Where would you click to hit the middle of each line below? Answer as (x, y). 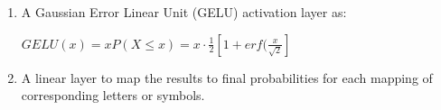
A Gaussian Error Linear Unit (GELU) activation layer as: (184, 12)
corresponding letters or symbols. (113, 95)
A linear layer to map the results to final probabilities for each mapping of (227, 77)
